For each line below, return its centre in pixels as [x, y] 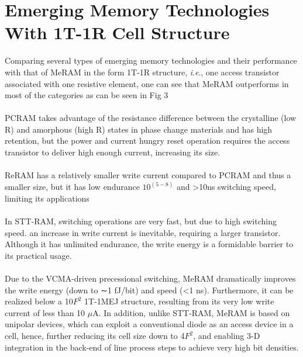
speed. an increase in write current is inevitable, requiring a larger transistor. [143, 232]
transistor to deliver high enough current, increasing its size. [113, 152]
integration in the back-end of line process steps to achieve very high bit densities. [152, 347]
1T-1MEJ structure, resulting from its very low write [179, 301]
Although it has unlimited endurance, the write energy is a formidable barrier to [149, 244]
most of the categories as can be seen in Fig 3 [87, 95]
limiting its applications [47, 198]
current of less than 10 [45, 312]
